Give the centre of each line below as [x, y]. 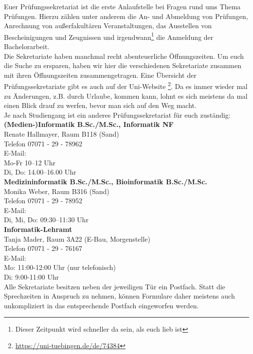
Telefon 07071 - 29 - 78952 [43, 201]
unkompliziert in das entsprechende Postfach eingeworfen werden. [101, 305]
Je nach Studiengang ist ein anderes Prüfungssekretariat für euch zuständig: [117, 115]
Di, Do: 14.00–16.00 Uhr [40, 172]
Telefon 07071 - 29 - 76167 [43, 248]
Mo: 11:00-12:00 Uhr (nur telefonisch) [60, 267]
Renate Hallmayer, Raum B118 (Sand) [62, 134]
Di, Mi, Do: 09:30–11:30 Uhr [46, 220]
